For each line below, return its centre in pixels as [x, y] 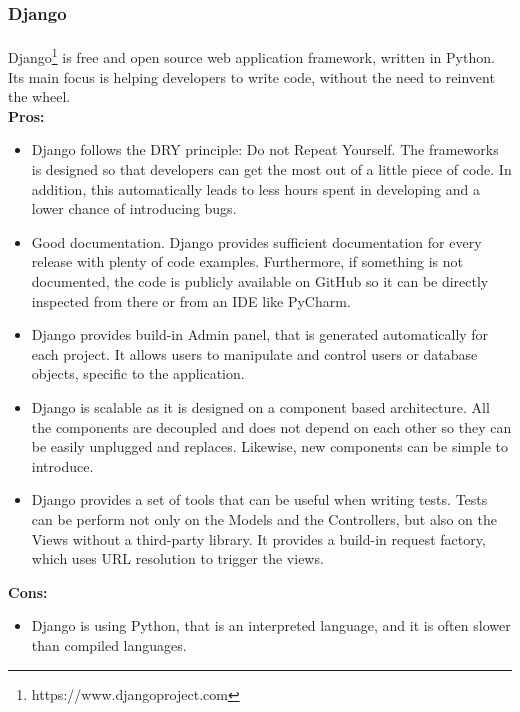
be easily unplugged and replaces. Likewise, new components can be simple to [269, 446]
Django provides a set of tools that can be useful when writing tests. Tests [259, 499]
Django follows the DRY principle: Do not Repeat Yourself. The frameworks [265, 149]
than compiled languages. [109, 644]
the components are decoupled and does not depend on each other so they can [271, 426]
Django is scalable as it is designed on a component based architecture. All [260, 407]
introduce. [62, 465]
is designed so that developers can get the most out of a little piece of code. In [271, 169]
